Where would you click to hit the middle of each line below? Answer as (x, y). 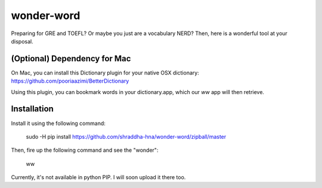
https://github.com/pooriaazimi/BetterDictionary (70, 81)
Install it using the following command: (58, 123)
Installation (32, 109)
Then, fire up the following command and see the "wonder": (85, 150)
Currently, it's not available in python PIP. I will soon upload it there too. (98, 177)
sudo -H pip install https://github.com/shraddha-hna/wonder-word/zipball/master (126, 136)
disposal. (22, 41)
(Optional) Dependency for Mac (71, 59)
